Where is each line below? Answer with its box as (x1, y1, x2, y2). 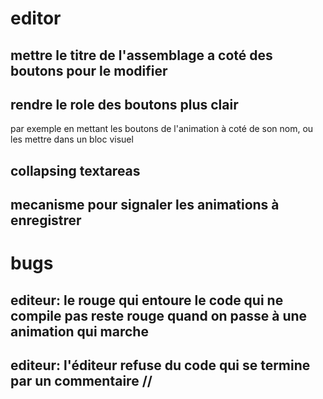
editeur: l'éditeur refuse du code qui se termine (10, 357, 311, 374)
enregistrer (10, 212, 82, 229)
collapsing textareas (10, 162, 141, 179)
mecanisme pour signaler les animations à (10, 197, 280, 214)
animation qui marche (10, 323, 149, 340)
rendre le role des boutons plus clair (10, 96, 239, 113)
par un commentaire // (10, 373, 153, 390)
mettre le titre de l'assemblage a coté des (10, 47, 273, 64)
